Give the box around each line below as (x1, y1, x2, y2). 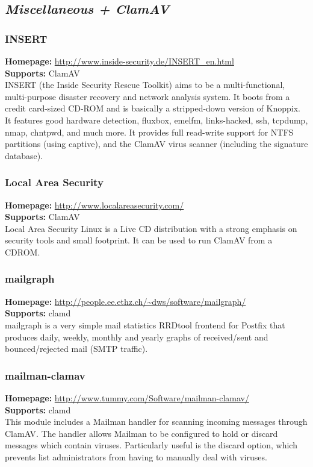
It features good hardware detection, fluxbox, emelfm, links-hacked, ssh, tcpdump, (5, 113, 308, 126)
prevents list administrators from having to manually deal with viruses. (5, 450, 267, 463)
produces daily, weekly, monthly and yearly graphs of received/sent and (5, 330, 268, 343)
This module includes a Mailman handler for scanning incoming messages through (5, 415, 308, 428)
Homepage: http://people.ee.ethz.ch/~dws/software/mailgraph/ (5, 295, 246, 307)
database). (5, 149, 43, 161)
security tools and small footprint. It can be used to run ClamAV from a (5, 234, 273, 246)
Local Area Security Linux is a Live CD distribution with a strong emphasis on (5, 222, 297, 234)
